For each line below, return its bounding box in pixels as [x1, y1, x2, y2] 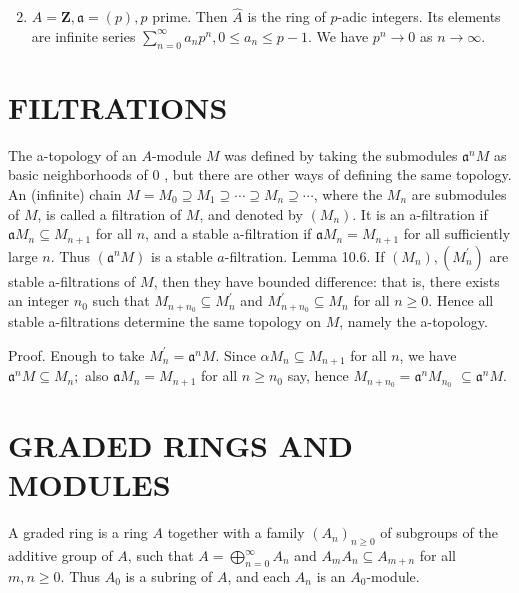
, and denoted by [199, 203, 303, 224]
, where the [313, 183, 383, 204]
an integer [8, 290, 70, 311]
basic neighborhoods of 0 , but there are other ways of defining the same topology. [8, 164, 512, 185]
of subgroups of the [380, 522, 498, 543]
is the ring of [247, 6, 326, 27]
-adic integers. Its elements [337, 6, 501, 27]
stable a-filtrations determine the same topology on [8, 311, 321, 332]
